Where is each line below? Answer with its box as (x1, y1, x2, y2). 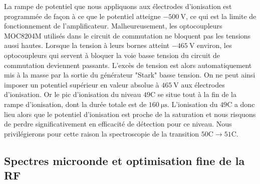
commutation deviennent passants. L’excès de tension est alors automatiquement (4, 59, 252, 70)
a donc (234, 98, 255, 109)
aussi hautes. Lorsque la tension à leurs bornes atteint (4, 40, 170, 50)
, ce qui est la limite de (185, 10, 256, 21)
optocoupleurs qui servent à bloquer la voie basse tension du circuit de (4, 49, 220, 60)
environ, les (197, 40, 232, 50)
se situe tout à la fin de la (157, 89, 236, 99)
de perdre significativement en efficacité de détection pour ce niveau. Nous (4, 118, 232, 129)
